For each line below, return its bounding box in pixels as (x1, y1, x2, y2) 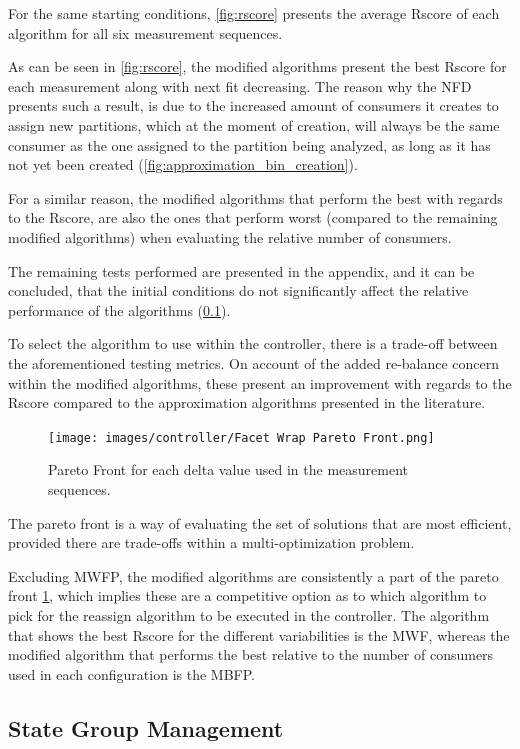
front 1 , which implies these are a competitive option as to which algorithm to (8, 585, 487, 606)
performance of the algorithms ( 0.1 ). (8, 299, 231, 320)
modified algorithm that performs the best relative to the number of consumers (8, 644, 494, 665)
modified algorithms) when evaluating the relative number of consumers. (8, 226, 452, 247)
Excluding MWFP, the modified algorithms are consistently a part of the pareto (8, 565, 499, 586)
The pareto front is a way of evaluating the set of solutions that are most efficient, (8, 512, 512, 533)
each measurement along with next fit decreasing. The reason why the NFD (8, 75, 472, 96)
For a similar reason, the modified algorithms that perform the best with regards (8, 187, 503, 208)
